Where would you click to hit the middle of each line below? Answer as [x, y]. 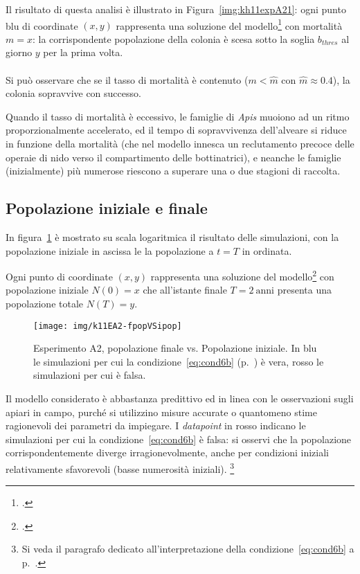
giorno [19, 52]
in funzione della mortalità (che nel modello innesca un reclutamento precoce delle [180, 143]
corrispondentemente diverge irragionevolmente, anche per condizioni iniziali [167, 452]
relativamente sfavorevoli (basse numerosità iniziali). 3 [120, 468]
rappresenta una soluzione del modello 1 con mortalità [229, 24]
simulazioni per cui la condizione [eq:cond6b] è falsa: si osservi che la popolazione [179, 439]
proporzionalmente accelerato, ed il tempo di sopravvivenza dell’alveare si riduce [176, 130]
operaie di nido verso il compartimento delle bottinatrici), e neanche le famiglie [173, 157]
